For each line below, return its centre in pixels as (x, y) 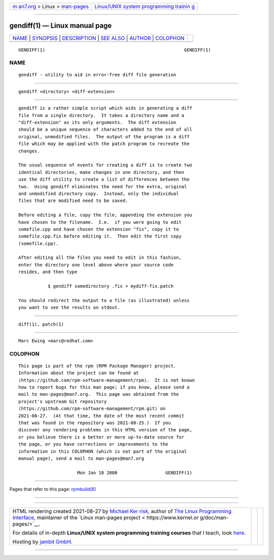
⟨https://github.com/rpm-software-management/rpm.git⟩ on (92, 409)
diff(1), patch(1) (41, 324)
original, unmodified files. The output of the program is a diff (104, 137)
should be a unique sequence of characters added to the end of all (105, 129)
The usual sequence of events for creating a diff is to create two (105, 165)
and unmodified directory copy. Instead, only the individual (99, 194)
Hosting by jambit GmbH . (43, 542)
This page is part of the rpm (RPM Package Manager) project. (97, 366)
